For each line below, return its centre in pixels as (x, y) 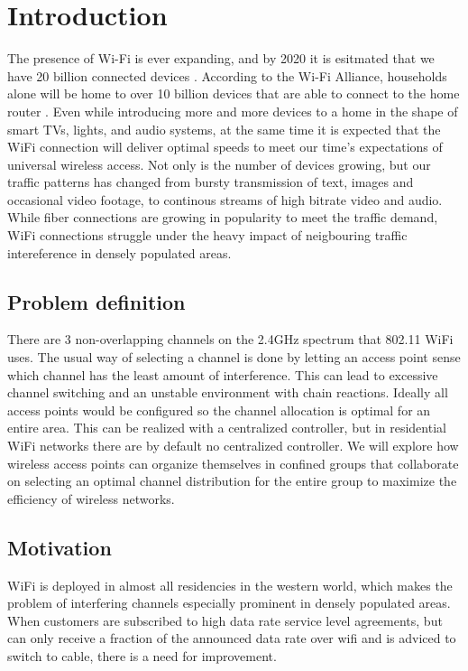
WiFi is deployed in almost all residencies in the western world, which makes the (230, 585)
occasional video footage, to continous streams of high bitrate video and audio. (225, 199)
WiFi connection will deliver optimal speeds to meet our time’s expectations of (225, 147)
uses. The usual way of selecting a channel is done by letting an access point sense (234, 357)
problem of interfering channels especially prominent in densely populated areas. (229, 603)
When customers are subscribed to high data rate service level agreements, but (225, 620)
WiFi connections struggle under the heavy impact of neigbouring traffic (207, 235)
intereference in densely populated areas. (119, 252)
